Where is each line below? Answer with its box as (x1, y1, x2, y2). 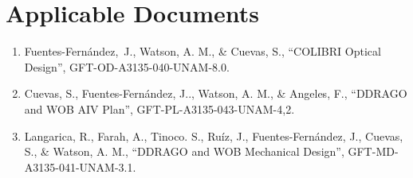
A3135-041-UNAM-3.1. (24, 158, 136, 175)
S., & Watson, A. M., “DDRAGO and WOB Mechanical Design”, (24, 143, 344, 160)
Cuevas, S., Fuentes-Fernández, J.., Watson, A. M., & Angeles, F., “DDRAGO (24, 85, 407, 102)
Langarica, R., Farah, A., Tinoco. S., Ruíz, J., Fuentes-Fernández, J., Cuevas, (24, 127, 403, 144)
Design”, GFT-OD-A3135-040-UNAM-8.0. (24, 58, 230, 75)
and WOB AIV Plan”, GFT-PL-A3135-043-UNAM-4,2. (24, 100, 295, 117)
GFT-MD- (348, 143, 399, 160)
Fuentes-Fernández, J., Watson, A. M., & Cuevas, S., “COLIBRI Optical (24, 43, 381, 60)
